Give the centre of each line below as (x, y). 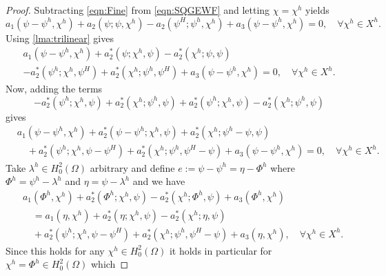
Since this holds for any (55, 250)
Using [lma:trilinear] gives (60, 38)
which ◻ (110, 264)
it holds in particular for (221, 250)
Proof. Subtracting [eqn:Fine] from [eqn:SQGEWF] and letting (138, 10)
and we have (159, 181)
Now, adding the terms (54, 89)
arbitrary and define (132, 167)
